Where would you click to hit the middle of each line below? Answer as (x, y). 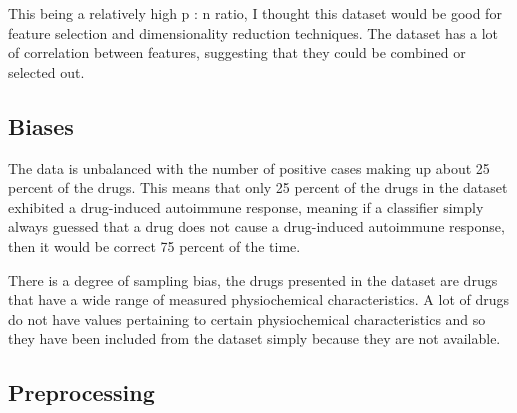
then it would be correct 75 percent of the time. (154, 245)
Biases (41, 125)
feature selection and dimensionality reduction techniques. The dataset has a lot (253, 32)
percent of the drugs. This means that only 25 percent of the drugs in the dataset (258, 187)
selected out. (46, 71)
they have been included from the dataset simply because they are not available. (254, 338)
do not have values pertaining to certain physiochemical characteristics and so (247, 318)
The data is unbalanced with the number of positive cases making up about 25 (249, 167)
